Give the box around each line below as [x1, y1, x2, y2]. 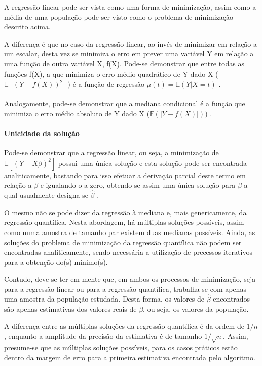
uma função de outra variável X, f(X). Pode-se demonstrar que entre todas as [4, 58, 244, 69]
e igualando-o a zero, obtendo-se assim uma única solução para [40, 180, 236, 190]
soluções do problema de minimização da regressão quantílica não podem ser [4, 237, 242, 247]
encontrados [213, 293, 250, 304]
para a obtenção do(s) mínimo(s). [4, 256, 108, 267]
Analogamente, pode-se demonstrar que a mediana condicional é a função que [4, 98, 245, 109]
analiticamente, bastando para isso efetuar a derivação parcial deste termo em [4, 170, 246, 180]
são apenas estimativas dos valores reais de [4, 304, 137, 314]
